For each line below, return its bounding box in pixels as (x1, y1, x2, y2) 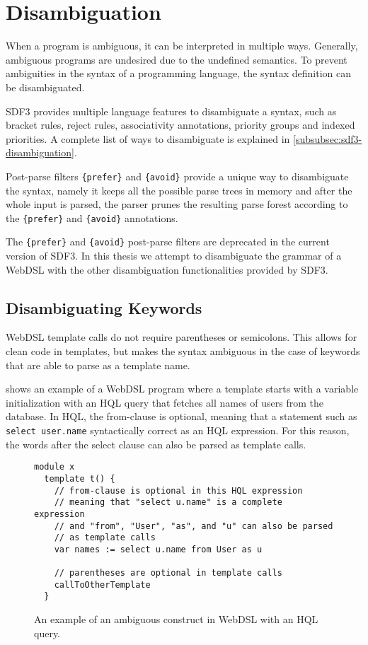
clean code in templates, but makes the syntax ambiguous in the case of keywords (6, 344, 360, 359)
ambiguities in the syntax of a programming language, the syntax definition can (6, 66, 352, 81)
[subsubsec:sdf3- (293, 131, 362, 146)
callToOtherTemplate (54, 579, 151, 590)
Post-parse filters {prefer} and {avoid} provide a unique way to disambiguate (6, 168, 349, 183)
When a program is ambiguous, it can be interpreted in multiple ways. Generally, (6, 38, 358, 53)
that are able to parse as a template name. (6, 357, 190, 372)
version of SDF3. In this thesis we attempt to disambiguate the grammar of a (6, 248, 342, 263)
